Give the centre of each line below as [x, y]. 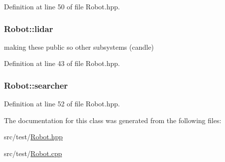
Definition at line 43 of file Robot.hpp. [62, 63]
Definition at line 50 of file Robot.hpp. [62, 6]
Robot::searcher [36, 85]
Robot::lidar [29, 28]
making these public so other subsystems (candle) [79, 47]
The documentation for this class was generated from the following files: [113, 120]
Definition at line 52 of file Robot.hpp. [62, 104]
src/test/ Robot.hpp [34, 137]
